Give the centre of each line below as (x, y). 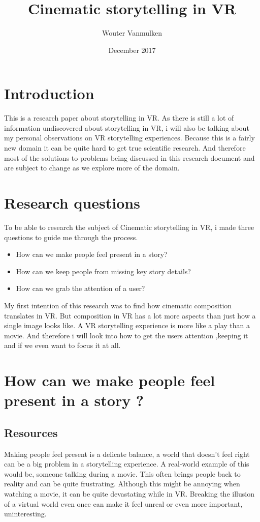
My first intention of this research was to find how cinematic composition (118, 305)
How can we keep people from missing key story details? (103, 271)
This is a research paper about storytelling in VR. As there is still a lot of (119, 118)
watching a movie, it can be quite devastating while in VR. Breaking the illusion (129, 494)
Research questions (72, 202)
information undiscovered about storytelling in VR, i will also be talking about (127, 127)
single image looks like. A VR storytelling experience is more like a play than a (127, 325)
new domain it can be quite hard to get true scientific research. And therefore (125, 148)
